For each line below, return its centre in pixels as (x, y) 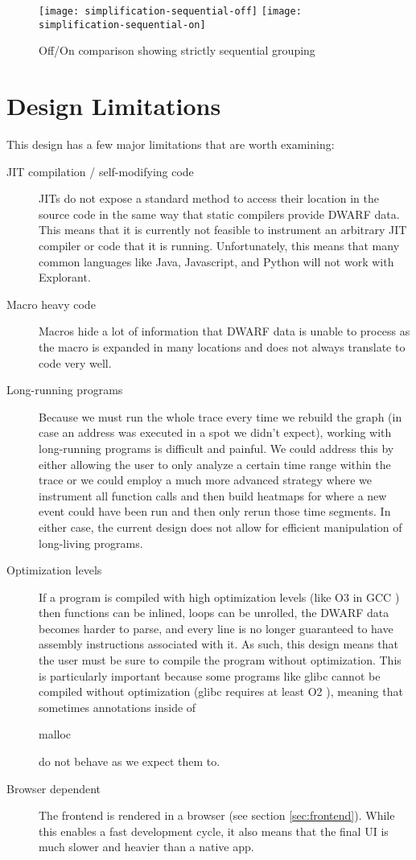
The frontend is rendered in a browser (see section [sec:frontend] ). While (217, 815)
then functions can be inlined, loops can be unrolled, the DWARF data (214, 613)
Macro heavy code (51, 304)
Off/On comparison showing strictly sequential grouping (177, 50)
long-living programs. (91, 543)
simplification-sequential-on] (122, 25)
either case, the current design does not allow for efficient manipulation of (220, 527)
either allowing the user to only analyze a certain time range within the (215, 464)
